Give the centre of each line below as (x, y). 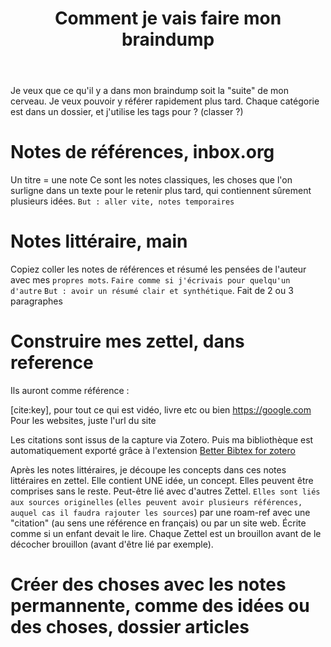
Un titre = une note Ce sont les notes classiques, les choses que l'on (151, 180)
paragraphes (36, 301)
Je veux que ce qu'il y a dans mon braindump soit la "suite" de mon (149, 91)
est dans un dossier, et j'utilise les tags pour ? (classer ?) (127, 112)
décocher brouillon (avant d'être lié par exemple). (112, 544)
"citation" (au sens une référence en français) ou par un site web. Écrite (158, 523)
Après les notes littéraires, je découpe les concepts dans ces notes (148, 470)
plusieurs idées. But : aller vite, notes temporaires (122, 201)
